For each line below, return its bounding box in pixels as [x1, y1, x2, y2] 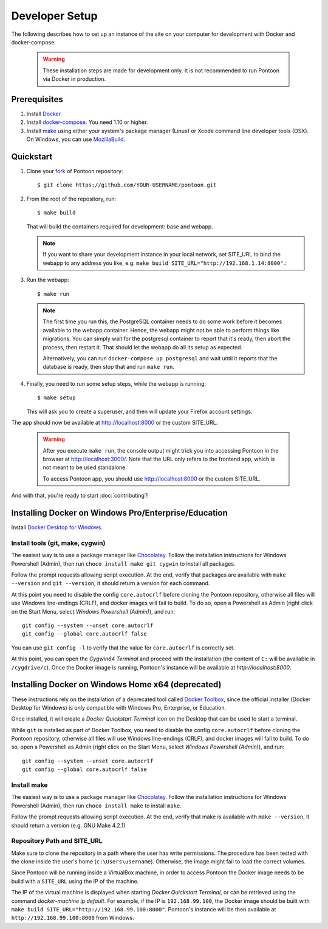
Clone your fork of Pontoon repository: [26, 168, 123, 175]
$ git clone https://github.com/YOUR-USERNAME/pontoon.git [37, 182, 217, 188]
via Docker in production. [43, 75, 106, 83]
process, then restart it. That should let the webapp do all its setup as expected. [43, 343, 243, 351]
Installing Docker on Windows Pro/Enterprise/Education [11, 508, 228, 518]
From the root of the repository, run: [26, 195, 117, 202]
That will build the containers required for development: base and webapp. [26, 222, 214, 230]
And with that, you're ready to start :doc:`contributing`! [11, 492, 148, 499]
